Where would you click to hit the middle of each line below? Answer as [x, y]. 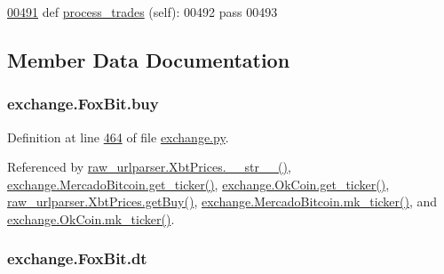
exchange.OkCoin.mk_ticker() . [91, 218]
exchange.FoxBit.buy [83, 104]
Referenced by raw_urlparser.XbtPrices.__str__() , [149, 167]
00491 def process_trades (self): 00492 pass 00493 [143, 12]
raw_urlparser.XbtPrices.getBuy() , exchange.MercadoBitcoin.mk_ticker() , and [222, 201]
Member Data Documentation [149, 59]
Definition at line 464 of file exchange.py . [118, 137]
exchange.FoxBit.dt [77, 258]
